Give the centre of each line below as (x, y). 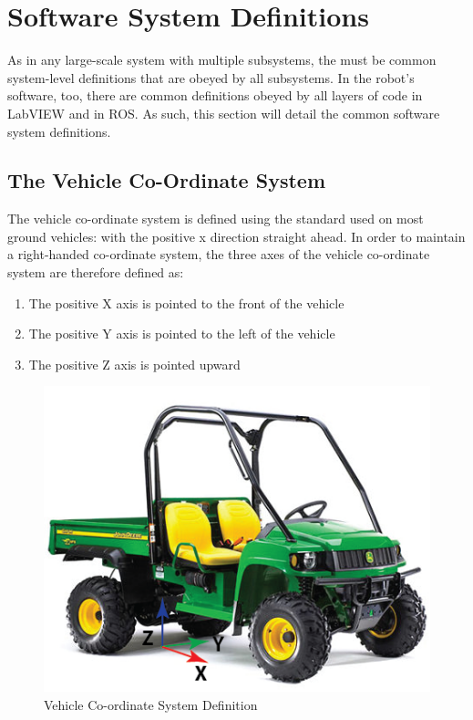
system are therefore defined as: (96, 272)
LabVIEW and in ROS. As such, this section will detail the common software (224, 113)
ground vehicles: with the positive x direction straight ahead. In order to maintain (236, 236)
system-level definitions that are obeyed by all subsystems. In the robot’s (211, 77)
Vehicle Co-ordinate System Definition (151, 704)
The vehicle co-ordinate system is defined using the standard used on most (216, 219)
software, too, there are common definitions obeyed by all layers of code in (215, 95)
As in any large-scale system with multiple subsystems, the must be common (222, 60)
